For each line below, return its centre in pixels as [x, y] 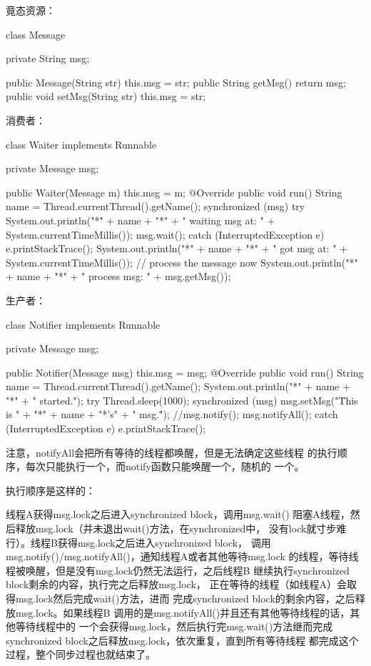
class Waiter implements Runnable [81, 144]
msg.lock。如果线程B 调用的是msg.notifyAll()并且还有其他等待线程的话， [183, 612]
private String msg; [48, 58]
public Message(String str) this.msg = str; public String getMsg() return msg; [176, 82]
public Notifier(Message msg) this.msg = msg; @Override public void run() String [185, 372]
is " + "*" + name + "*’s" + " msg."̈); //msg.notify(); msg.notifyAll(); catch [172, 414]
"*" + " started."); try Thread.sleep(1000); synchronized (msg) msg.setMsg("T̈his [182, 400]
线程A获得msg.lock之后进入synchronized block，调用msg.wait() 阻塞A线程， [178, 514]
